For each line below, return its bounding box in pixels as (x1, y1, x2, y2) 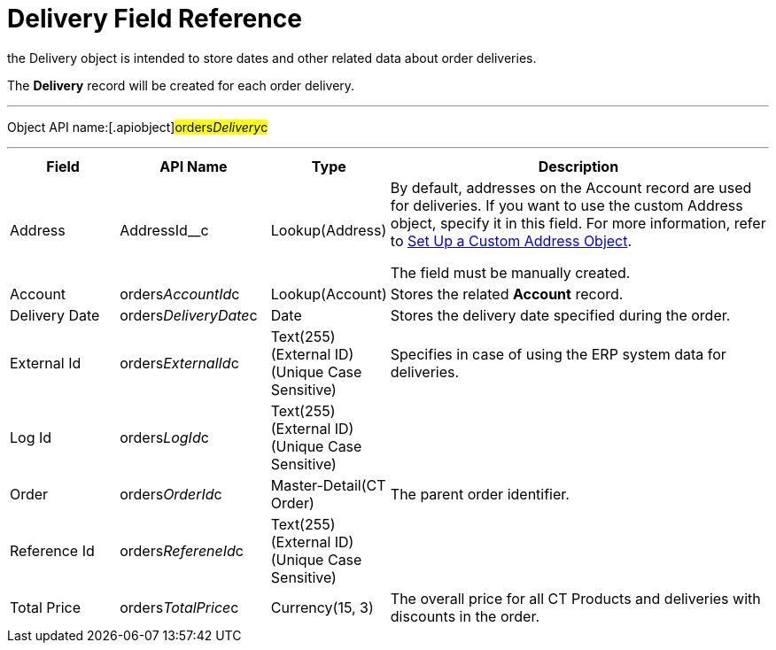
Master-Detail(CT (270, 476, 386, 494)
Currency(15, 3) (270, 598, 374, 616)
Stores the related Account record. (390, 284, 624, 303)
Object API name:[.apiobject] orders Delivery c (7, 119, 268, 135)
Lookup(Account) (270, 284, 387, 303)
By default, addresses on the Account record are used (390, 178, 752, 197)
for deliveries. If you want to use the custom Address (390, 196, 743, 214)
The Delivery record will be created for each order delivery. (7, 77, 355, 93)
